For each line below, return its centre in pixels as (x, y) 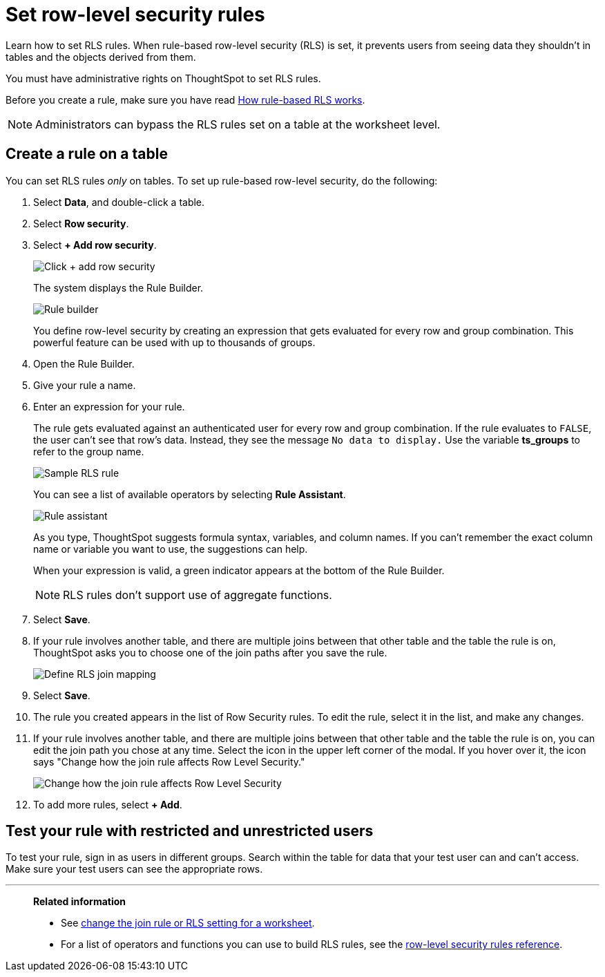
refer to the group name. (89, 451)
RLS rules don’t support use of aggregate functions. (198, 595)
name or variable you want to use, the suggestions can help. (171, 549)
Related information (80, 902)
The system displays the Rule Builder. (118, 287)
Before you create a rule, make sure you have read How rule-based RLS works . (185, 99)
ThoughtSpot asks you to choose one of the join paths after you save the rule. (210, 652)
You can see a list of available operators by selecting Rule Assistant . (190, 494)
